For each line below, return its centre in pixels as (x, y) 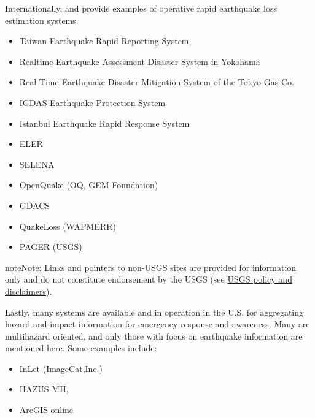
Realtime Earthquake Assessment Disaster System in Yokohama (140, 61)
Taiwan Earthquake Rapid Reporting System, (105, 41)
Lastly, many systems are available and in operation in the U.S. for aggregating (154, 312)
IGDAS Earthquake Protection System (92, 102)
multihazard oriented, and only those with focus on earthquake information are (154, 336)
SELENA (37, 164)
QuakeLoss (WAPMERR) (68, 226)
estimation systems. (42, 20)
